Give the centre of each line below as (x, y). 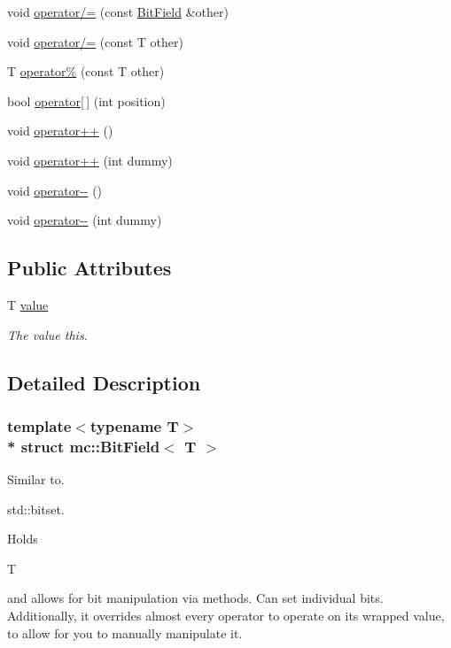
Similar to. (36, 479)
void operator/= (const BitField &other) (118, 12)
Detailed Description (104, 382)
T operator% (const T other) (86, 71)
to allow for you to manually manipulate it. (125, 633)
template (39, 425)
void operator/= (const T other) (95, 41)
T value (28, 304)
